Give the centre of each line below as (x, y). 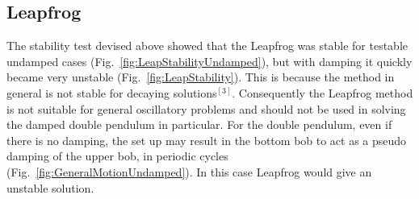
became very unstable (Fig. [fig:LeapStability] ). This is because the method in (201, 77)
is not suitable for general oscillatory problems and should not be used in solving (206, 108)
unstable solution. (50, 187)
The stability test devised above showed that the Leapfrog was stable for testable (207, 46)
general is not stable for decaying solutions (112, 92)
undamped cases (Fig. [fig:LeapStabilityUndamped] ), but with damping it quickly (209, 61)
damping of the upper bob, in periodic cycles (117, 156)
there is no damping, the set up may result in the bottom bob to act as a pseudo (207, 140)
